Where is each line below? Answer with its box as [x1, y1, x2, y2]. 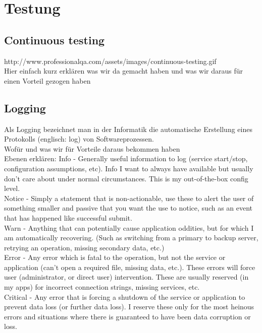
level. [4, 183, 20, 193]
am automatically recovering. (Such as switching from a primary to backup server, [4, 232, 258, 243]
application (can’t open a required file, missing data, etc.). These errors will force [4, 261, 255, 272]
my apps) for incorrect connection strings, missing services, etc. [4, 282, 200, 292]
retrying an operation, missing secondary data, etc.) [4, 242, 165, 252]
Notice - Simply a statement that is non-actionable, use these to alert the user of [4, 192, 254, 203]
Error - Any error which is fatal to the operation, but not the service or [4, 252, 226, 262]
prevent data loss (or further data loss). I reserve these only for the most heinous [4, 301, 254, 312]
